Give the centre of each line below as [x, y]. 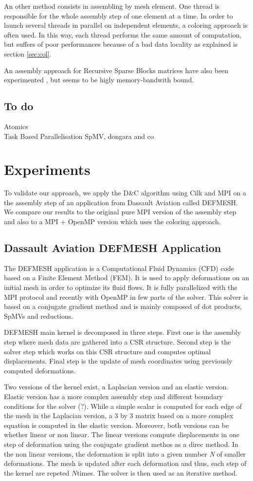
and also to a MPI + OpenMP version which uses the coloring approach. [112, 221]
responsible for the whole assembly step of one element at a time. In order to [118, 15]
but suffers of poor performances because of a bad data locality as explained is [121, 44]
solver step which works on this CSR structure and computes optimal [108, 351]
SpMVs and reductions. [39, 316]
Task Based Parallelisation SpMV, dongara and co [79, 136]
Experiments [47, 169]
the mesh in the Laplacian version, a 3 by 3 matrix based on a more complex [119, 415]
